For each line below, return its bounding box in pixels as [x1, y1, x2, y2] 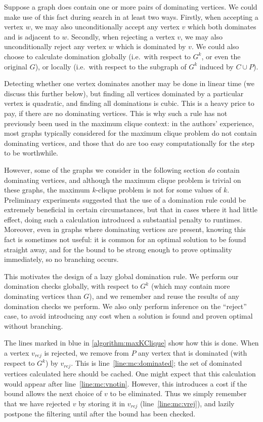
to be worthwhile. [4, 147, 58, 158]
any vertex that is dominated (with [138, 348, 247, 358]
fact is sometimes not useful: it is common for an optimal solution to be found [4, 234, 246, 245]
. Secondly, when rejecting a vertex [67, 31, 175, 42]
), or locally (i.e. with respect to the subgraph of [35, 61, 187, 71]
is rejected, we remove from [44, 348, 129, 358]
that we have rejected [4, 398, 71, 408]
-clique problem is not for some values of [96, 184, 222, 195]
